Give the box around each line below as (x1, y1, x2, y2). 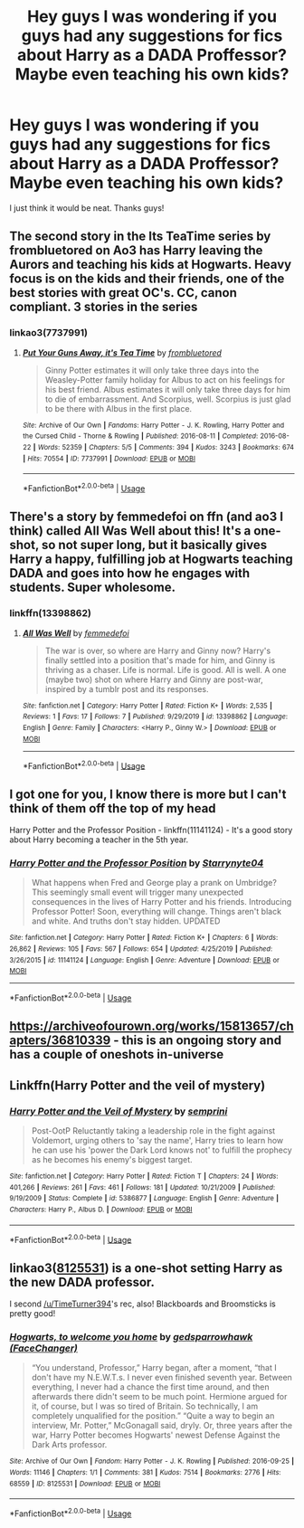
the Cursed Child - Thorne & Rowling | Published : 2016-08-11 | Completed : (22, 432, 259, 441)
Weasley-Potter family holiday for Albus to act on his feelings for (44, 374, 285, 385)
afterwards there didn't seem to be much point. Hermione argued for (31, 1391, 288, 1402)
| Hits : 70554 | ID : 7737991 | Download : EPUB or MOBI (22, 454, 196, 463)
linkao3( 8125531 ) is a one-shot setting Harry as (9, 1260, 283, 1276)
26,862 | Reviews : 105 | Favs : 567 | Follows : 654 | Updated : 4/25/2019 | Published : (9, 944, 273, 954)
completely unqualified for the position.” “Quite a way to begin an (31, 1410, 275, 1421)
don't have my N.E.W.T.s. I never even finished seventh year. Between (31, 1372, 292, 1383)
